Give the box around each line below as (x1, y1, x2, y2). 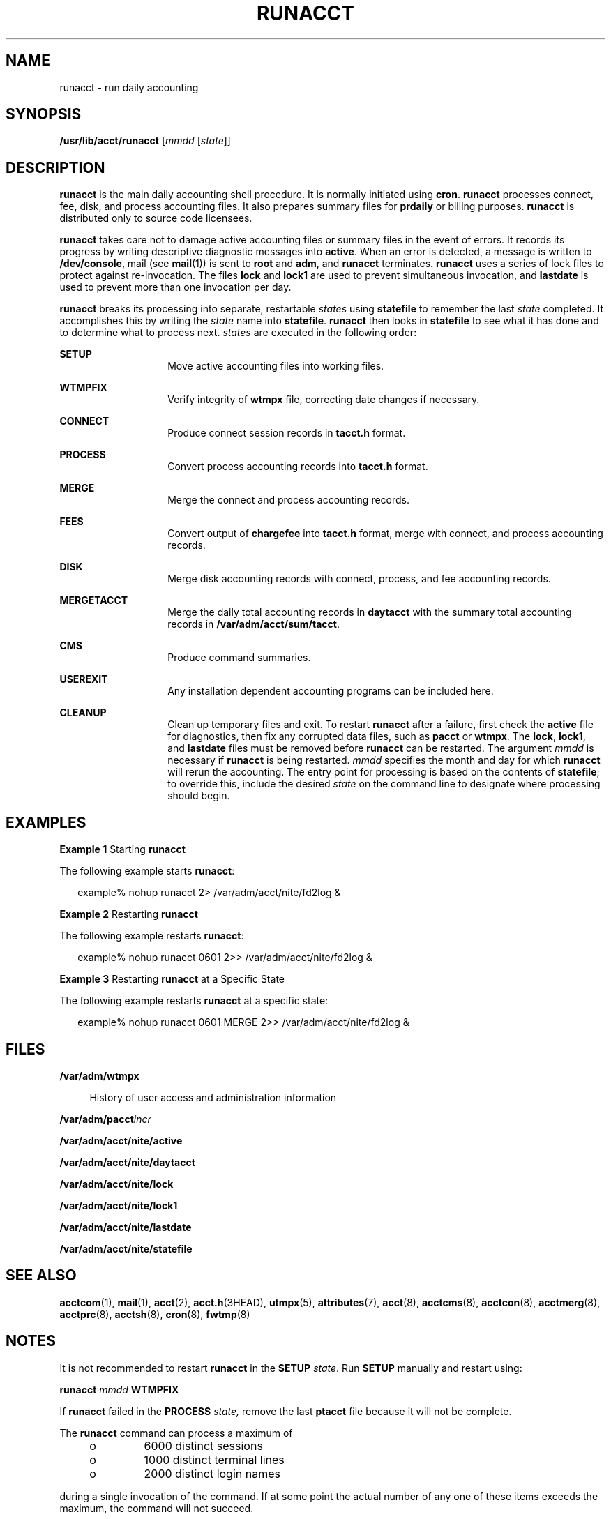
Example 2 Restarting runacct (59, 908, 198, 921)
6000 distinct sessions (144, 1438, 263, 1453)
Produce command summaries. (167, 651, 311, 664)
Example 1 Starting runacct (59, 843, 186, 856)
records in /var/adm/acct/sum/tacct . (167, 618, 340, 630)
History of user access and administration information (89, 1091, 337, 1103)
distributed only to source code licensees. (59, 212, 252, 225)
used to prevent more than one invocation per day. (59, 281, 292, 294)
